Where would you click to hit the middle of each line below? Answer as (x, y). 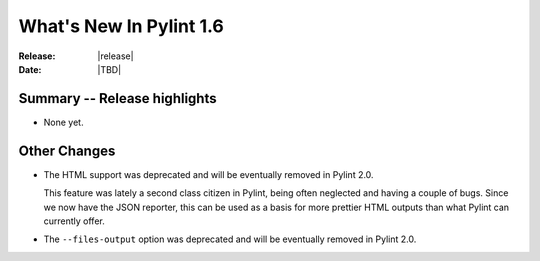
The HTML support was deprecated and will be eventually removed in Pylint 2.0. (208, 174)
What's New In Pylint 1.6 (121, 26)
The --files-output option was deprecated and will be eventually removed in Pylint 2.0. (230, 239)
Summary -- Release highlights (117, 98)
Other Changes (67, 150)
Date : (30, 69)
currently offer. (74, 221)
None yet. (63, 122)
